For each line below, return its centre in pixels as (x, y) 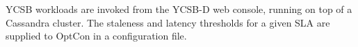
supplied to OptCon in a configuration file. (96, 36)
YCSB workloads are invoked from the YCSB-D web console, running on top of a (179, 9)
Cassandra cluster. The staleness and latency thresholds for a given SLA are (168, 22)
